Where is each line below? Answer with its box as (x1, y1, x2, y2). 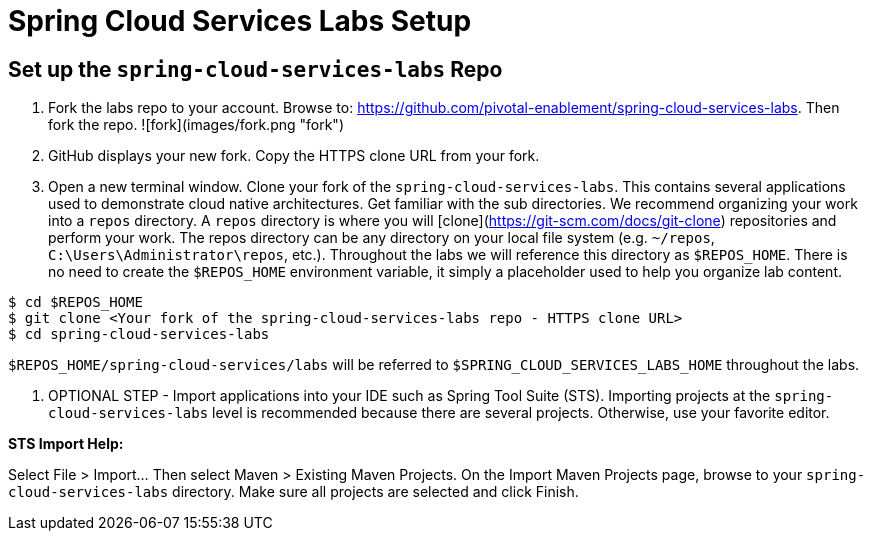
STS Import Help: (8, 435, 124, 453)
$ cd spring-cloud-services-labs (8, 326, 270, 343)
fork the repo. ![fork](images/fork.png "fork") (48, 116, 344, 134)
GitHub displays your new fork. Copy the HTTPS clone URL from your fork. (48, 147, 540, 165)
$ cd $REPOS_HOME (8, 294, 143, 311)
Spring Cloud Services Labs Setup (8, 4, 472, 38)
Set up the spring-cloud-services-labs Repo (8, 56, 503, 82)
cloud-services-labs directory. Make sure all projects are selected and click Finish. (8, 483, 579, 501)
